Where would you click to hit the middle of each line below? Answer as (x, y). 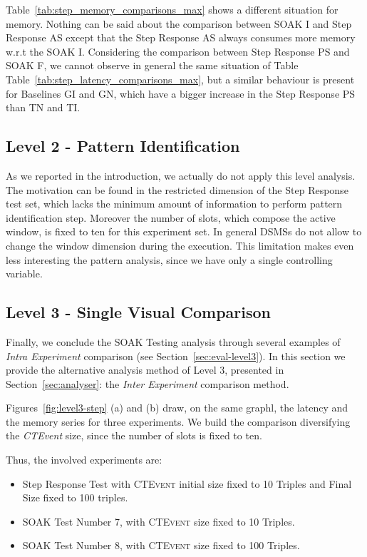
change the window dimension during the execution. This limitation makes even (180, 245)
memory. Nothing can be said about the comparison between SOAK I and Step (179, 23)
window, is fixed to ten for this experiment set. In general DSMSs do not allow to (184, 231)
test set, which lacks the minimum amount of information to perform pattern (174, 204)
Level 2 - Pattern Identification (123, 146)
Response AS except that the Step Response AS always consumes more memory (181, 37)
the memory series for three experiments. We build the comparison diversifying (178, 421)
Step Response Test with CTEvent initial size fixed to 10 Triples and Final (187, 483)
